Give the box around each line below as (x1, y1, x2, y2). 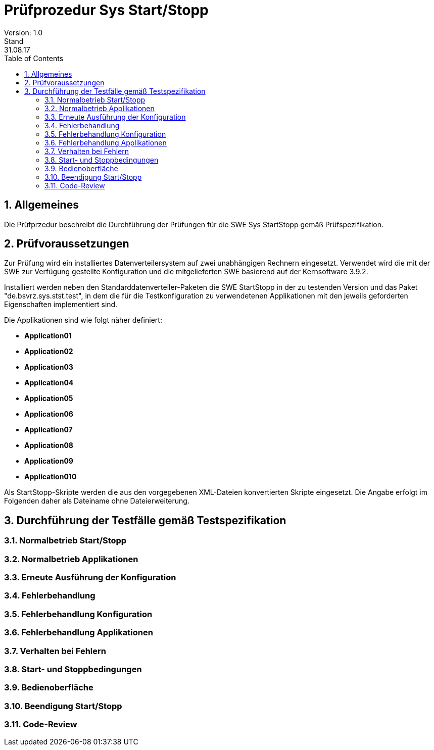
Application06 (24, 410, 73, 419)
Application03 (24, 363, 73, 372)
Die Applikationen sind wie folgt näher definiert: (4, 316, 162, 325)
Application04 (24, 378, 74, 387)
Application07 (24, 425, 73, 434)
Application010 (24, 472, 77, 481)
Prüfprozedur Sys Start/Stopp (4, 2, 209, 19)
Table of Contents (4, 54, 64, 63)
